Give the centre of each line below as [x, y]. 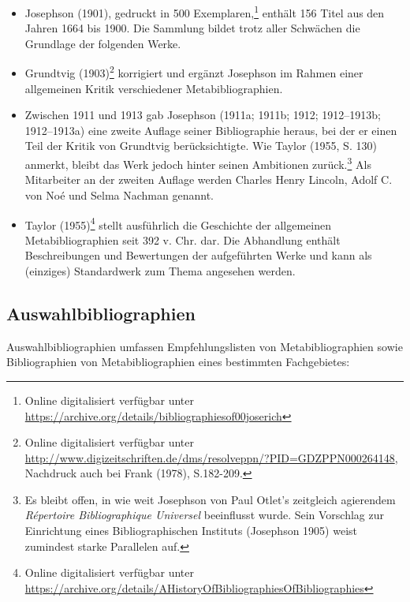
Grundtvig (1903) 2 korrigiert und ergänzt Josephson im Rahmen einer [194, 72]
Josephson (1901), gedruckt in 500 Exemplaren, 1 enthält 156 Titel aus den [205, 11]
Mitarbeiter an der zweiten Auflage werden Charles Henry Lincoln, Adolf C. [209, 179]
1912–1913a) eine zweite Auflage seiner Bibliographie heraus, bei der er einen [211, 130]
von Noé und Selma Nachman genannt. [119, 194]
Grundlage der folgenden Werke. [103, 43]
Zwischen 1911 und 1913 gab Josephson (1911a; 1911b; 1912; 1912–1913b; [203, 115]
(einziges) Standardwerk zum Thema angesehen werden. [160, 270]
